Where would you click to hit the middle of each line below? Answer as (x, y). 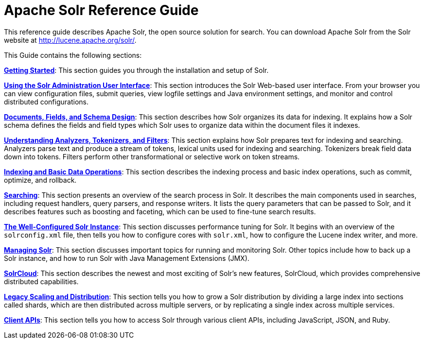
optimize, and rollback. (40, 180)
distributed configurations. (46, 102)
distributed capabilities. (41, 281)
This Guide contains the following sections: (73, 55)
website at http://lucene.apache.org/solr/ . (70, 40)
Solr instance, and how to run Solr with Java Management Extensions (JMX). (127, 258)
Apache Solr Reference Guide (101, 10)
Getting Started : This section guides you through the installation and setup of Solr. (136, 70)
